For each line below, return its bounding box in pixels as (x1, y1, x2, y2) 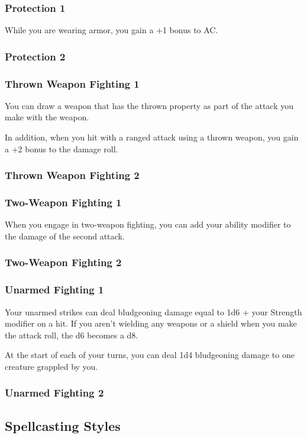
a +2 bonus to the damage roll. (5, 142, 118, 155)
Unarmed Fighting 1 (5, 282, 104, 297)
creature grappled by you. (5, 360, 98, 372)
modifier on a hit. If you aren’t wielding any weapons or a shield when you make (5, 317, 297, 330)
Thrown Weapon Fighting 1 (5, 76, 140, 91)
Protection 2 (5, 49, 66, 63)
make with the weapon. (5, 111, 89, 123)
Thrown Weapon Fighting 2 (5, 168, 140, 183)
